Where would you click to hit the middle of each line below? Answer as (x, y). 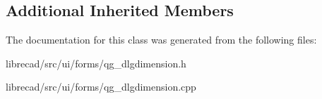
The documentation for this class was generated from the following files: (161, 40)
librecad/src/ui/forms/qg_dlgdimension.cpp (101, 87)
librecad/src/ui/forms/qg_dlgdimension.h (96, 63)
